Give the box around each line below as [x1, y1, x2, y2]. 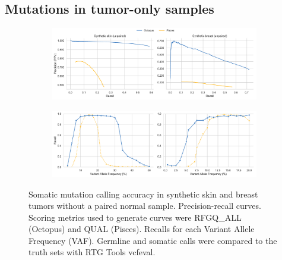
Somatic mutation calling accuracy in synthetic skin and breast [28, 187, 258, 200]
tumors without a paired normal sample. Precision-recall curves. [28, 199, 261, 212]
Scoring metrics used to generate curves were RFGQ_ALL [28, 211, 242, 223]
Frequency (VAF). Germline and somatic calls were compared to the [28, 234, 277, 246]
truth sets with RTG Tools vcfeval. [28, 246, 156, 258]
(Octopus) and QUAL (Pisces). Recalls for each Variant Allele [28, 223, 255, 235]
